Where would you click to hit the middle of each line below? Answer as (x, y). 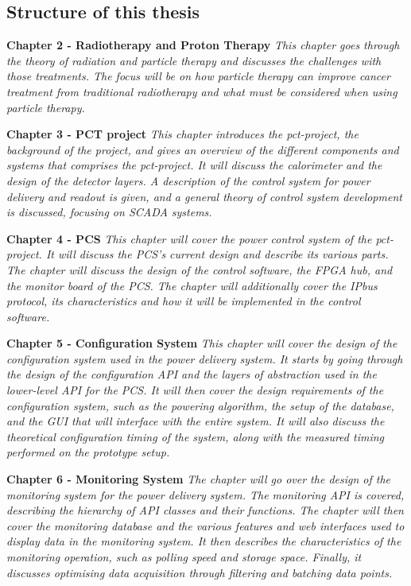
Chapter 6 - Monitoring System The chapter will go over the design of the (199, 479)
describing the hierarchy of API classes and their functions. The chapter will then (205, 510)
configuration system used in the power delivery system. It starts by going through (205, 358)
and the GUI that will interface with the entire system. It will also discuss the (196, 421)
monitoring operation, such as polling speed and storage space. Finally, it (184, 557)
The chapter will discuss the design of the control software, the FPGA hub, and (200, 269)
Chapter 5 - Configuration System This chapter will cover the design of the (202, 343)
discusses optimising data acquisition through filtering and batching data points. (200, 572)
